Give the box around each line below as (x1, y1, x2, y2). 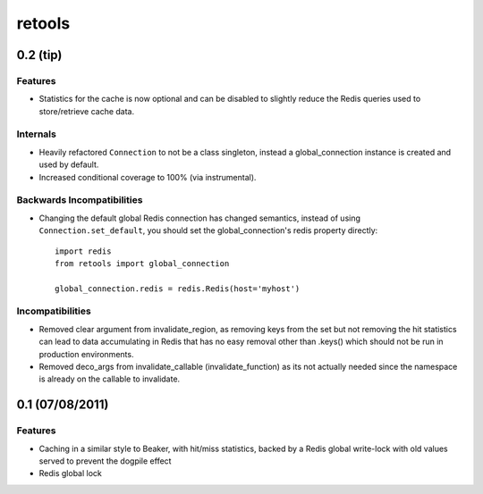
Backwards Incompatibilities (16, 194, 143, 206)
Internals (16, 128, 57, 140)
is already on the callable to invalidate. (38, 373, 181, 384)
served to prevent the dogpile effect (38, 456, 172, 466)
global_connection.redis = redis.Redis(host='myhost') (55, 283, 301, 294)
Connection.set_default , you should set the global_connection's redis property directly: (38, 225, 378, 236)
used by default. (38, 159, 99, 170)
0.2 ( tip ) (16, 47, 63, 63)
